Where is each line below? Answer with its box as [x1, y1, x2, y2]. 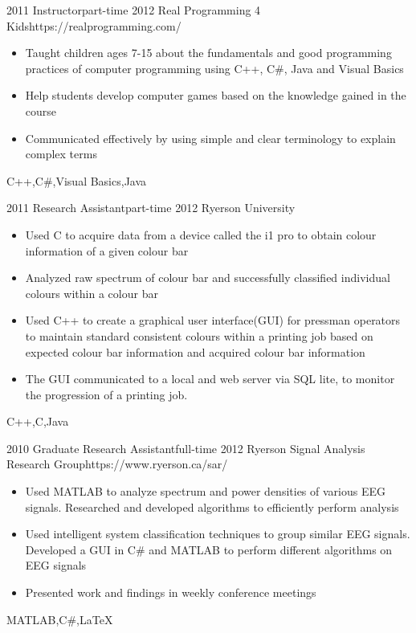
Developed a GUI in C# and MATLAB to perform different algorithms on [25, 541, 393, 557]
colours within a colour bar [25, 284, 158, 301]
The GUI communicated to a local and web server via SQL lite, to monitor [25, 370, 395, 387]
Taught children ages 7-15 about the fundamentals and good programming [25, 44, 392, 61]
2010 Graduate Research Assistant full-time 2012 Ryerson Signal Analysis [6, 439, 365, 456]
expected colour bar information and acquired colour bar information [25, 343, 365, 360]
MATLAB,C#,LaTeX [6, 611, 113, 627]
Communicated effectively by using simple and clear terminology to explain [25, 129, 396, 146]
